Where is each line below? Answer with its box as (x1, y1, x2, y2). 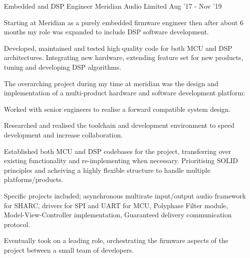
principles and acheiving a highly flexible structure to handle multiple (4, 165, 211, 175)
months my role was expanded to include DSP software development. (4, 27, 209, 37)
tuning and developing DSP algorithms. (4, 61, 122, 72)
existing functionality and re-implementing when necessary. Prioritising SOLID (4, 155, 238, 166)
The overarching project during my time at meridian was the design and (4, 78, 219, 88)
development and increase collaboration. (4, 129, 123, 139)
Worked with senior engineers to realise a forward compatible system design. (4, 104, 231, 114)
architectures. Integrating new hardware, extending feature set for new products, (4, 52, 243, 62)
